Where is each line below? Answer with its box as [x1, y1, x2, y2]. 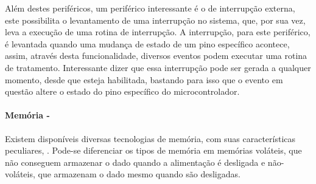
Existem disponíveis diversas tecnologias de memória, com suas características [5, 132, 296, 145]
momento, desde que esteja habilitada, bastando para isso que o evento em [5, 73, 283, 86]
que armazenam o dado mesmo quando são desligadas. [38, 168, 241, 180]
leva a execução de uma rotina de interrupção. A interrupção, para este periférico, [5, 26, 311, 38]
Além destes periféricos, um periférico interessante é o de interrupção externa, [5, 2, 295, 14]
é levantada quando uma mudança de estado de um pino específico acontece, [5, 37, 290, 50]
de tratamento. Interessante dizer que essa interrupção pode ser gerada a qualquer [5, 61, 311, 73]
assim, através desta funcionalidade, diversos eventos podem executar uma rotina [5, 49, 307, 62]
